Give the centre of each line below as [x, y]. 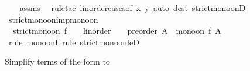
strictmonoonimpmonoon [53, 19]
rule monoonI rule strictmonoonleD [74, 42]
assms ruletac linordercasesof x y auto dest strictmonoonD [133, 8]
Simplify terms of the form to [57, 61]
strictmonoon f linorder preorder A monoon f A [117, 31]
